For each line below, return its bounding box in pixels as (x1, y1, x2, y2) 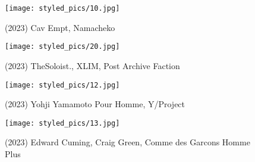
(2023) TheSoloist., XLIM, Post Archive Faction (5, 59, 180, 71)
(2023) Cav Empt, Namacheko (5, 21, 115, 33)
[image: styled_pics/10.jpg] (5, 4, 120, 13)
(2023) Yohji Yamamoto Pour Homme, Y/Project (5, 98, 185, 110)
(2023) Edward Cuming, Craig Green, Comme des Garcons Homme (5, 136, 250, 148)
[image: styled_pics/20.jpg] (5, 42, 120, 51)
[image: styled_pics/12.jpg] (5, 80, 120, 89)
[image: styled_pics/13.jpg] (5, 119, 120, 127)
